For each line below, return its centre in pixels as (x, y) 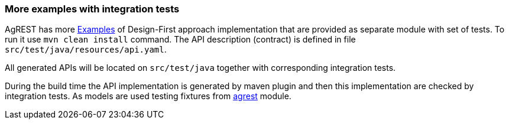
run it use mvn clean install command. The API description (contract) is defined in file (180, 40)
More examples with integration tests (92, 9)
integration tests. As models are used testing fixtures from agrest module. (148, 96)
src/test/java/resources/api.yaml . (86, 50)
